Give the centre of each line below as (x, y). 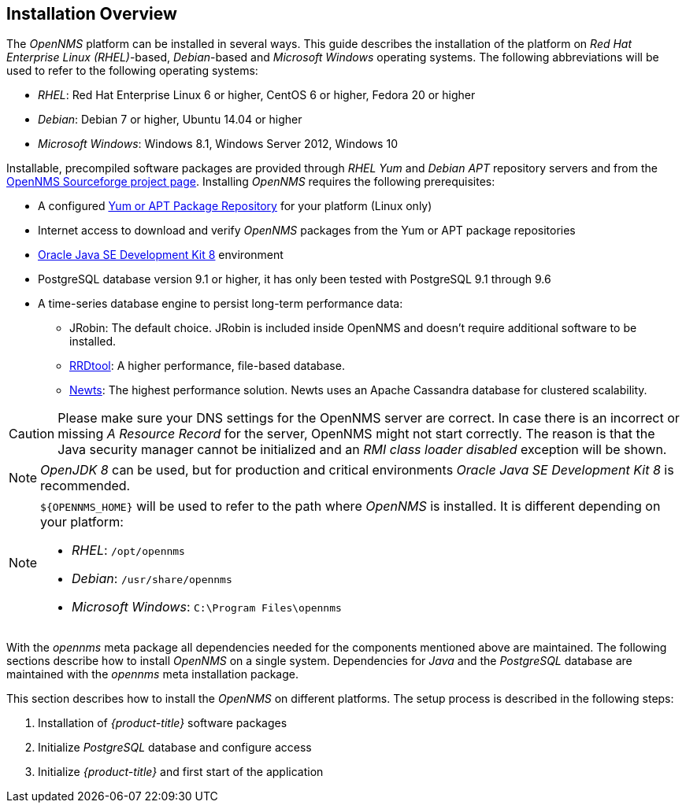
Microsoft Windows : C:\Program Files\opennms (207, 607)
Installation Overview (92, 14)
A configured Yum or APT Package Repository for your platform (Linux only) (235, 206)
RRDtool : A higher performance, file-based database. (207, 366)
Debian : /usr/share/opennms (152, 579)
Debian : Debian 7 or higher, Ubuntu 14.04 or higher (170, 120)
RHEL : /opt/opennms (128, 550)
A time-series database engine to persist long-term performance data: (221, 304)
